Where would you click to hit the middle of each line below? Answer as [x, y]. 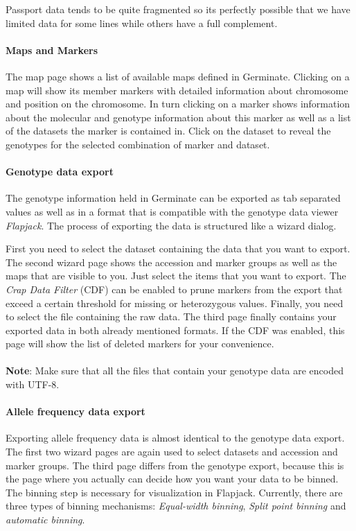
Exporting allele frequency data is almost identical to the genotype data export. [175, 438]
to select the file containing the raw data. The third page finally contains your [171, 316]
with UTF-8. [33, 384]
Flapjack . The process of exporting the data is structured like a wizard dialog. [171, 225]
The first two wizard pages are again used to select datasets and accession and [172, 452]
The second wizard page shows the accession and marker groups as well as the [171, 262]
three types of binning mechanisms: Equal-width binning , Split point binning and [176, 506]
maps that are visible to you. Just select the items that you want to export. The [176, 276]
